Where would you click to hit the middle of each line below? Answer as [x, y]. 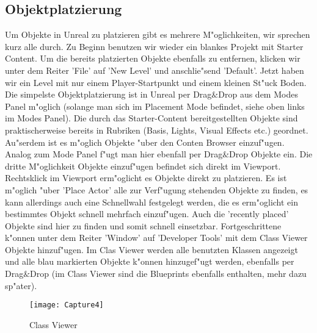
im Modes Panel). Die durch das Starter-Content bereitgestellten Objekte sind [151, 118]
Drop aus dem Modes [258, 94]
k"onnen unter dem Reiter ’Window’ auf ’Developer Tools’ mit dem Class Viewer [156, 238]
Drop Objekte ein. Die [271, 154]
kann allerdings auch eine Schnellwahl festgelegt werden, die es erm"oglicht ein [152, 202]
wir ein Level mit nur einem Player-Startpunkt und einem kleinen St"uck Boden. [156, 82]
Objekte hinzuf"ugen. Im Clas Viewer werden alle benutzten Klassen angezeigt [151, 249]
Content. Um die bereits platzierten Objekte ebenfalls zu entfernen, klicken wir [153, 58]
